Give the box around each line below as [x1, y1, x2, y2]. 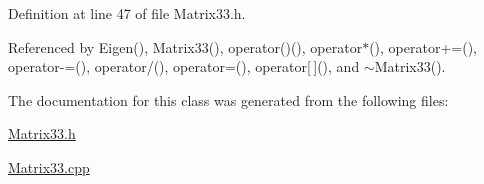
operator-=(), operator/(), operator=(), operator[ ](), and [8, 56, 360, 77]
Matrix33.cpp [8, 156, 90, 177]
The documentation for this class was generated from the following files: [8, 89, 449, 110]
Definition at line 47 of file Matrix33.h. [8, 3, 246, 23]
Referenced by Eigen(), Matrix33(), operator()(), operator [8, 36, 363, 57]
